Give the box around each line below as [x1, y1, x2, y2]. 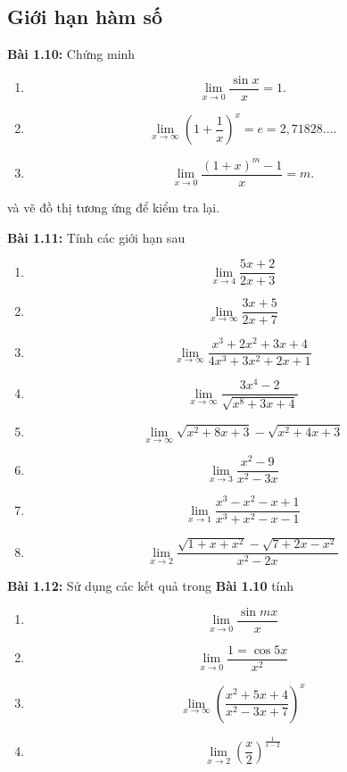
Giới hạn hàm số [7, 3, 163, 30]
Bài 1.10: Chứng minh [7, 45, 136, 63]
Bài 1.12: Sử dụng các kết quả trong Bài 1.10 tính [7, 577, 294, 595]
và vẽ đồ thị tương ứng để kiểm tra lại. [7, 197, 220, 216]
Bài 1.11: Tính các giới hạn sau [7, 228, 186, 246]
